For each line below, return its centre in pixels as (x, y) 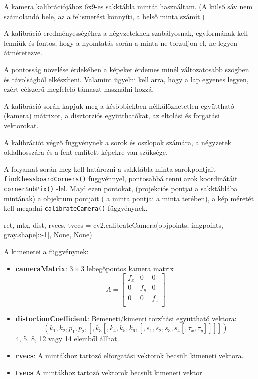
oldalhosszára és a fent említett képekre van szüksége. (86, 152)
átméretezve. (23, 53)
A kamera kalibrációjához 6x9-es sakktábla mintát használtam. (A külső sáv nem (128, 6)
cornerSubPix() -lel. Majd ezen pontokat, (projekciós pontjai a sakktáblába (121, 188)
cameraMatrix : (41, 268)
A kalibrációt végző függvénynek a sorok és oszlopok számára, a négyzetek (118, 142)
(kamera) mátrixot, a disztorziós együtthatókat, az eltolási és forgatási (112, 116)
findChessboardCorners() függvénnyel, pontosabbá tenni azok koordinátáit (121, 179)
